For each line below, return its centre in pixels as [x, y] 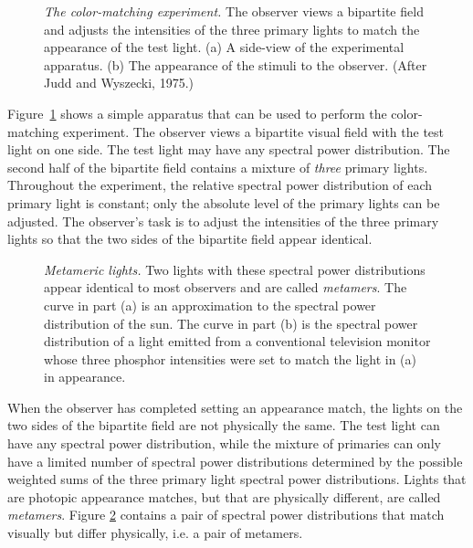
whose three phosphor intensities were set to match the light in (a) [231, 358]
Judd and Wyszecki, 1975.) [119, 83]
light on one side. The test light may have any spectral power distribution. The [229, 149]
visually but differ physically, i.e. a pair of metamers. [155, 533]
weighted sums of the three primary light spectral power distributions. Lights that [237, 479]
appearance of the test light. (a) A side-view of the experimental [224, 47]
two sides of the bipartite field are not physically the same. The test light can [224, 425]
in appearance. [85, 377]
